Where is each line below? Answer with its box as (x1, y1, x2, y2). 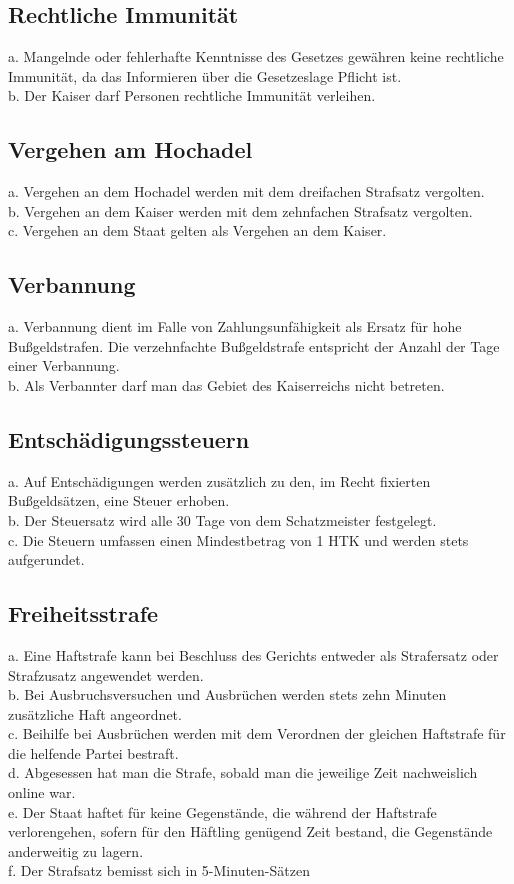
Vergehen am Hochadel (8, 134, 253, 165)
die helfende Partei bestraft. (8, 742, 179, 763)
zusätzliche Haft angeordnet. (8, 703, 182, 724)
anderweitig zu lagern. (8, 840, 144, 861)
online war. (8, 782, 76, 803)
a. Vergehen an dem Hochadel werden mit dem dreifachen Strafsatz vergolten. (8, 181, 485, 202)
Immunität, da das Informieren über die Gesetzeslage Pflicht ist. (8, 65, 402, 86)
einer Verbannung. (8, 355, 120, 376)
